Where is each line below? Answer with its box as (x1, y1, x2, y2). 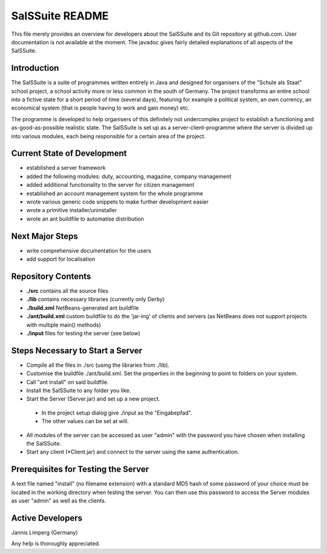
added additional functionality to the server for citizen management (26, 181, 195, 189)
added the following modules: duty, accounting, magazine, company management (26, 173, 231, 180)
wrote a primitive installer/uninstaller (26, 207, 117, 214)
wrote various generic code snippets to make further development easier (26, 198, 209, 205)
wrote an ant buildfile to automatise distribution (26, 215, 144, 222)
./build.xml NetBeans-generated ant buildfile (26, 304, 139, 312)
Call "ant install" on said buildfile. (26, 378, 109, 385)
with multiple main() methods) (26, 321, 101, 329)
